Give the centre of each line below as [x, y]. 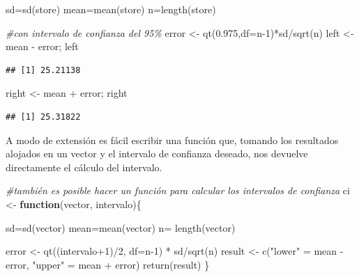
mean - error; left [42, 46]
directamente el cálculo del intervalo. [84, 167]
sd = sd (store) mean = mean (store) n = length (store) [111, 9]
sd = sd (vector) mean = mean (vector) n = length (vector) [121, 227]
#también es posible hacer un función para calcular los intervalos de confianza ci [178, 190]
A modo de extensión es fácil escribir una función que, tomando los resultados [172, 140]
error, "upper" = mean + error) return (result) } [108, 264]
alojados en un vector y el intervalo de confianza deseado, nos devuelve [157, 153]
